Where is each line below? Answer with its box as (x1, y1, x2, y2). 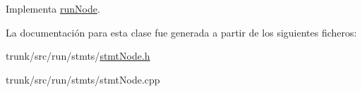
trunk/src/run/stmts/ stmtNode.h (6, 48, 150, 63)
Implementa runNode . (6, 1, 100, 15)
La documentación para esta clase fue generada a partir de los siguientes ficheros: (6, 25, 357, 39)
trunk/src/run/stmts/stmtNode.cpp (6, 72, 160, 86)
